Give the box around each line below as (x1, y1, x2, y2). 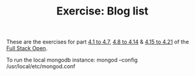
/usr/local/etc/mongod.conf (6, 63, 76, 70)
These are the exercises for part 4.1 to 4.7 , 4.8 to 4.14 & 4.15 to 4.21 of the (6, 38, 190, 46)
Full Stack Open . (6, 45, 48, 52)
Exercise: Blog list (56, 4, 149, 18)
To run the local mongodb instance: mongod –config (6, 56, 138, 64)
